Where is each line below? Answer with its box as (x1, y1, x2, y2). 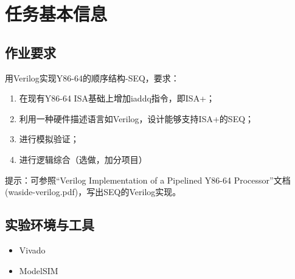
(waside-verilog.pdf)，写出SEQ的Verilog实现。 (5, 185, 181, 198)
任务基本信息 (5, 1, 108, 26)
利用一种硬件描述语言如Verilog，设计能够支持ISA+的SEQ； (19, 112, 254, 125)
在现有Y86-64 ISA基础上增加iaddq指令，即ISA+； (19, 92, 215, 105)
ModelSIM (19, 264, 58, 277)
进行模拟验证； (19, 133, 79, 145)
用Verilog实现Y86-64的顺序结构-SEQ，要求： (5, 71, 179, 84)
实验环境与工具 (5, 215, 94, 234)
